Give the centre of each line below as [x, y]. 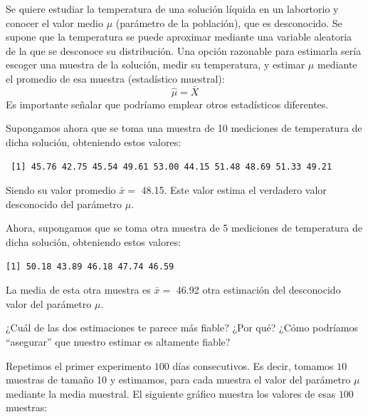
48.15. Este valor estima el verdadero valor [234, 190]
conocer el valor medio [54, 22]
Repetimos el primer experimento [79, 365]
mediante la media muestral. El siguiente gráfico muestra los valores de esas [171, 393]
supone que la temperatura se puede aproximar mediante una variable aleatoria [179, 37]
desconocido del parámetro [64, 204]
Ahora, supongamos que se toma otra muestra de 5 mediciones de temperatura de [184, 228]
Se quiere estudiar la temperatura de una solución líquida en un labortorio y [172, 9]
